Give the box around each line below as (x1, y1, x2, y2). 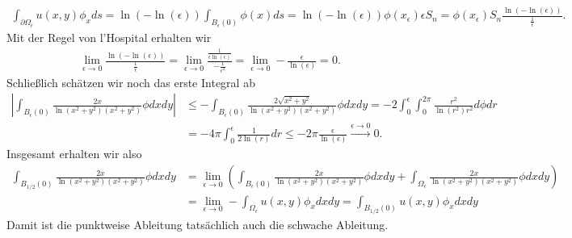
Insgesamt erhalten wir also (6, 145, 142, 162)
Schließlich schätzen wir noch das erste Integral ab (6, 73, 255, 90)
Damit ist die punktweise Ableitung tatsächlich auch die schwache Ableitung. (6, 216, 389, 232)
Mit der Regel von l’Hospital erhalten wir (6, 29, 212, 46)
